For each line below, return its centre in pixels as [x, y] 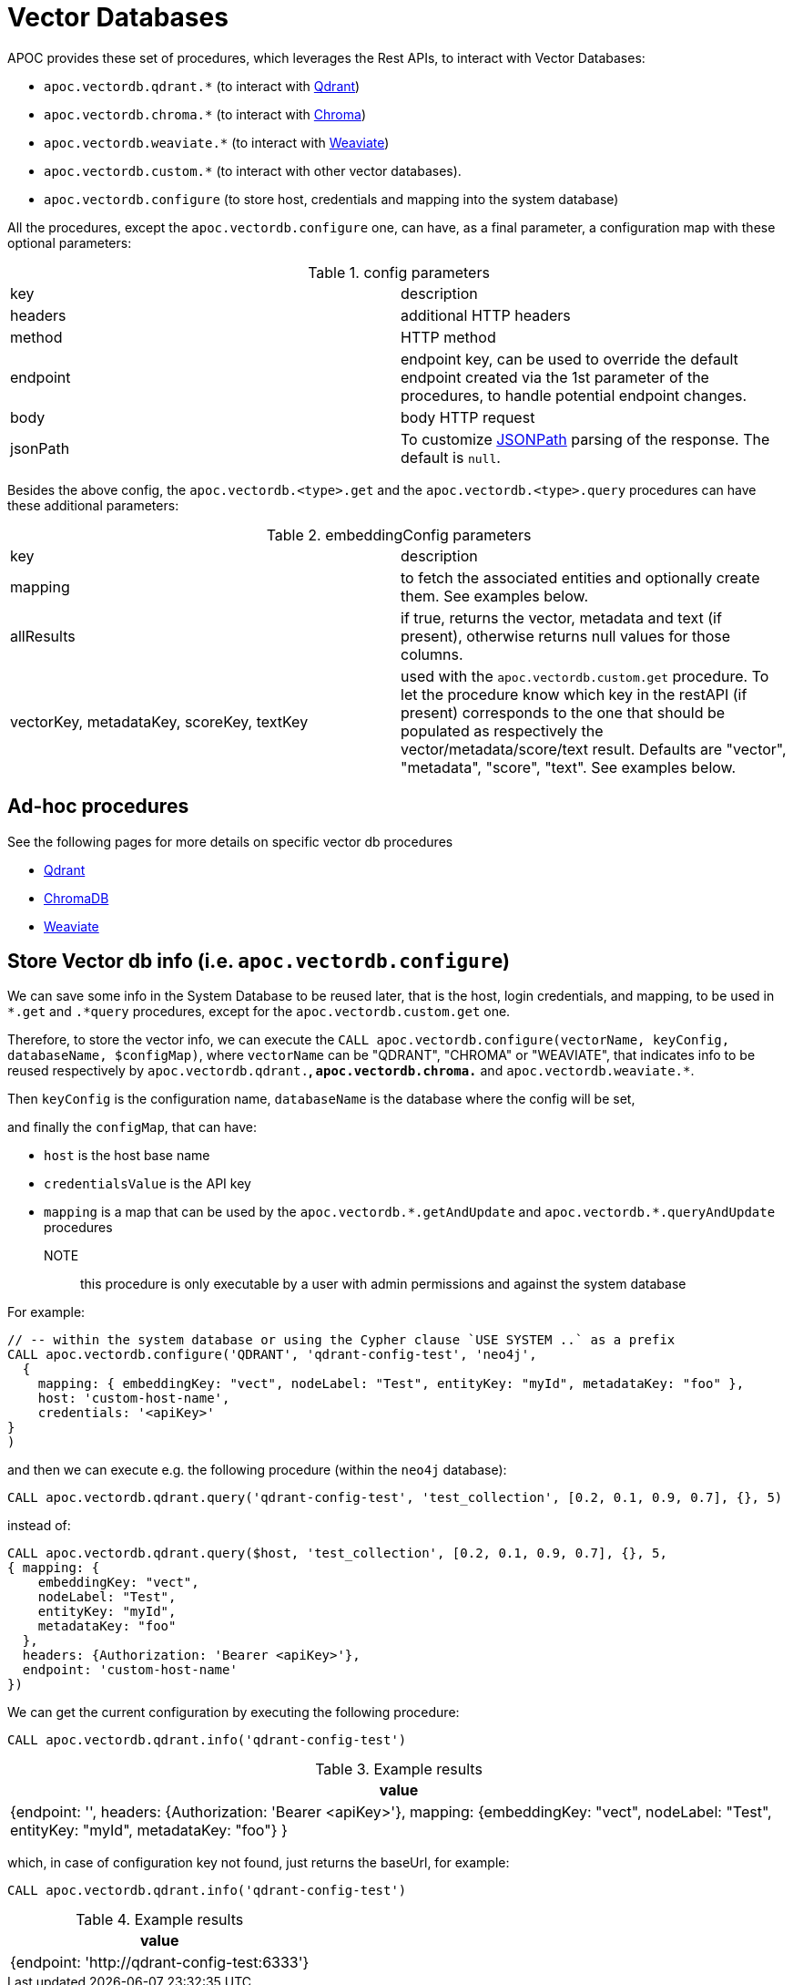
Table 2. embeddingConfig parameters [399, 535]
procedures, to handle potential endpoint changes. [574, 395]
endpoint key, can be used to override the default [569, 359]
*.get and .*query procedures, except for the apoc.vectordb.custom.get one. [259, 1012]
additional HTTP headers [486, 315]
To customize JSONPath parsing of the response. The [585, 439]
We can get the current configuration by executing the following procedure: [234, 1712]
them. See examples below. [495, 596]
